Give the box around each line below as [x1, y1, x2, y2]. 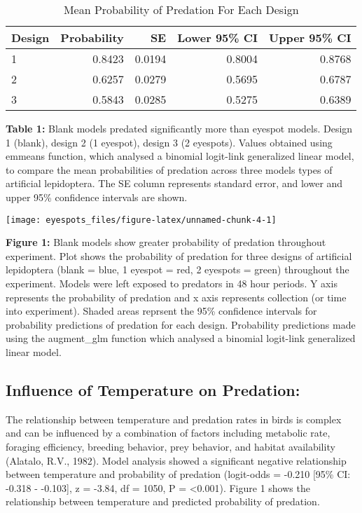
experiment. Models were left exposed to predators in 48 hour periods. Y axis [6, 276, 337, 290]
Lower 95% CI [177, 29, 258, 46]
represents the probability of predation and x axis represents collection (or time [6, 289, 347, 304]
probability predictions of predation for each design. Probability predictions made [6, 317, 356, 331]
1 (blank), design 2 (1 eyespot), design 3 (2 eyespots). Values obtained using [6, 135, 333, 149]
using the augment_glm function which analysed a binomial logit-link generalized [6, 331, 356, 346]
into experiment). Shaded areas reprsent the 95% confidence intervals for [6, 303, 317, 318]
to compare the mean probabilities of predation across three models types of [6, 162, 333, 177]
